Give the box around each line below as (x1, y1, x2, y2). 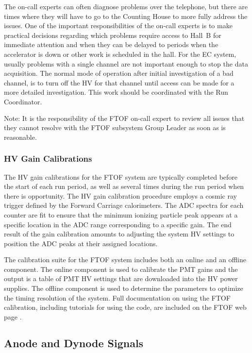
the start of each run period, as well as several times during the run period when (4, 181, 244, 191)
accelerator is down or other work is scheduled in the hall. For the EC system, (4, 49, 236, 59)
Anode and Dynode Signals (4, 335, 144, 350)
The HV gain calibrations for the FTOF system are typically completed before (4, 171, 238, 182)
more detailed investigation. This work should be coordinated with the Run (4, 87, 228, 97)
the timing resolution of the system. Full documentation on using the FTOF (4, 292, 231, 303)
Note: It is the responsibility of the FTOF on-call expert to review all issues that (4, 113, 245, 123)
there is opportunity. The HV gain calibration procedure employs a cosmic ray (4, 190, 237, 201)
